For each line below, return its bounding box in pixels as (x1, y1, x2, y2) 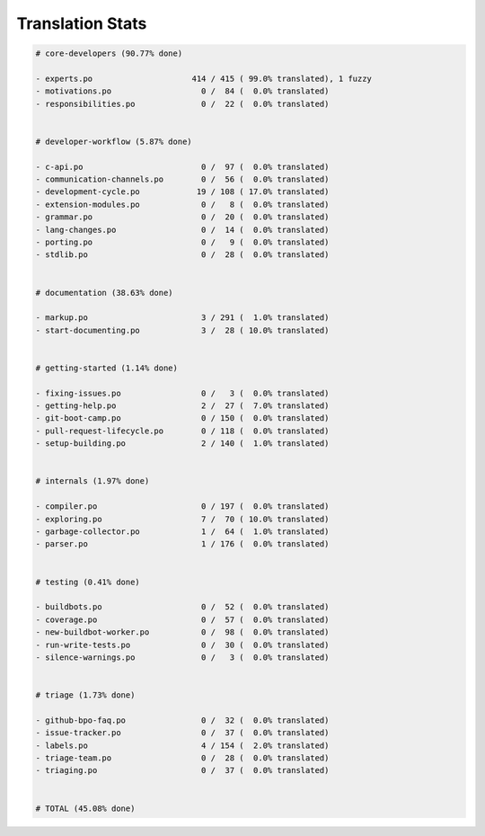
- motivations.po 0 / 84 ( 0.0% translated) (35, 86, 330, 96)
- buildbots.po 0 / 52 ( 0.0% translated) (35, 602, 330, 612)
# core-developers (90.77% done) (35, 49, 183, 58)
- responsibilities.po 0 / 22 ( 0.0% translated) (35, 99, 330, 109)
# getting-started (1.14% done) (35, 362, 179, 373)
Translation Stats (16, 13, 147, 33)
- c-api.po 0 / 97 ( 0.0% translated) (35, 162, 330, 172)
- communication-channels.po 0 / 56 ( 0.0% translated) (35, 174, 330, 184)
